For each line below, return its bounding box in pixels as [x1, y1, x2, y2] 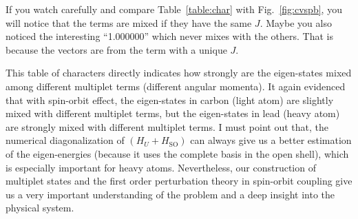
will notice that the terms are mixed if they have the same [6, 15, 252, 30]
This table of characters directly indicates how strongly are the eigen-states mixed [6, 65, 352, 80]
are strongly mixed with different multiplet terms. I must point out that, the [6, 119, 328, 134]
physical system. [6, 200, 74, 215]
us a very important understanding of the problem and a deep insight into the [6, 187, 335, 201]
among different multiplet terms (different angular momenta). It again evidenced [6, 79, 346, 93]
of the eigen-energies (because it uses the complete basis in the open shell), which [6, 146, 349, 160]
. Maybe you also [260, 15, 332, 30]
